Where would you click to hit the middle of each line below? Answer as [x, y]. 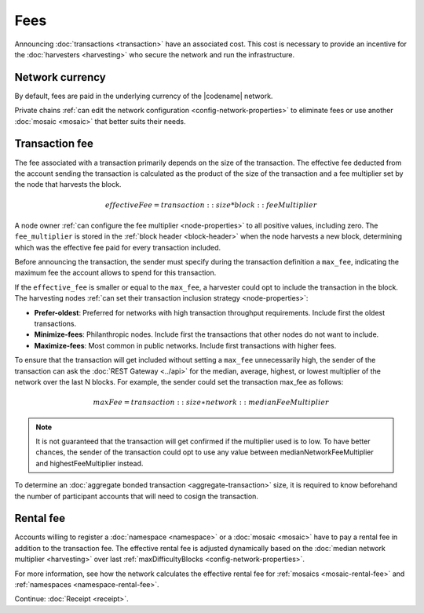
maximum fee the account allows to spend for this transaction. [115, 273]
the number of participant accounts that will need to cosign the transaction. [137, 496]
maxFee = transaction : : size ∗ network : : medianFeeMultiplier [211, 403]
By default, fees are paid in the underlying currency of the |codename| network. [144, 96]
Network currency [60, 77]
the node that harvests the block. [68, 184]
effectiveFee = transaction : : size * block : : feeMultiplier [211, 205]
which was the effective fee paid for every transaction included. [118, 247]
